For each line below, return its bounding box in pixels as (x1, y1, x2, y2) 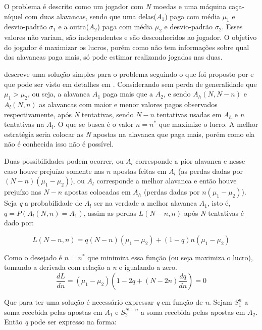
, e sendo (163, 88, 191, 99)
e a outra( (58, 21, 89, 32)
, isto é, (207, 198, 231, 208)
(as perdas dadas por (178, 165, 243, 176)
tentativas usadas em (156, 109, 222, 119)
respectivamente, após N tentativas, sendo (4, 109, 134, 119)
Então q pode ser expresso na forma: (4, 316, 117, 327)
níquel (4, 11, 23, 21)
